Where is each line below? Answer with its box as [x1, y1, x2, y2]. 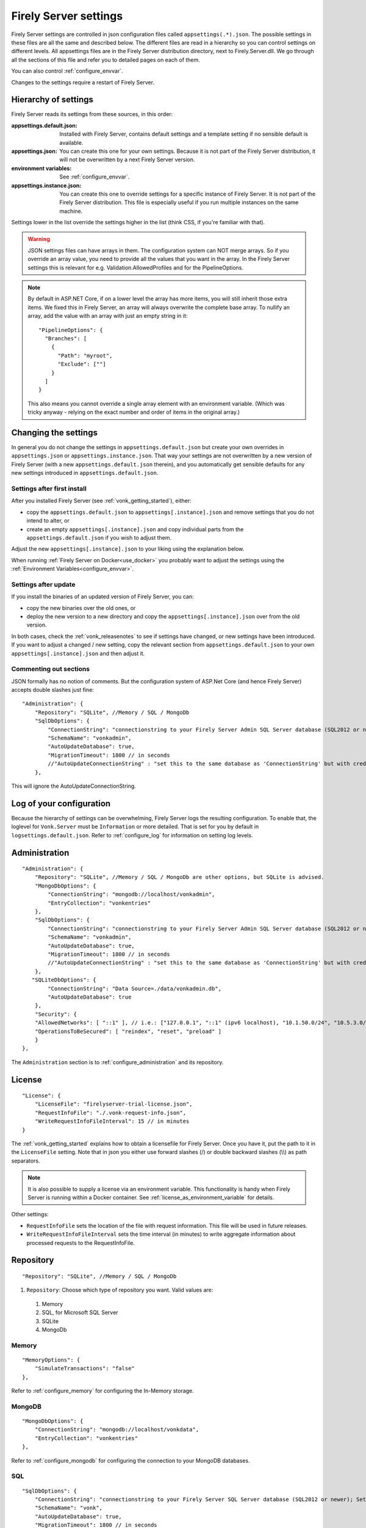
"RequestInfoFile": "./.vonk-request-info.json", [34, 1109, 186, 1116]
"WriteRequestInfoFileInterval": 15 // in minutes [34, 1118, 190, 1125]
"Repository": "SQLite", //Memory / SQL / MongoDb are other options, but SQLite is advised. [34, 874, 325, 881]
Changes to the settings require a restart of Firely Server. [11, 78, 155, 86]
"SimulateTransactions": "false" [34, 1365, 135, 1372]
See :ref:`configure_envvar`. [59, 173, 130, 180]
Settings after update [11, 580, 76, 589]
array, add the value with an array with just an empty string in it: [27, 312, 188, 320]
